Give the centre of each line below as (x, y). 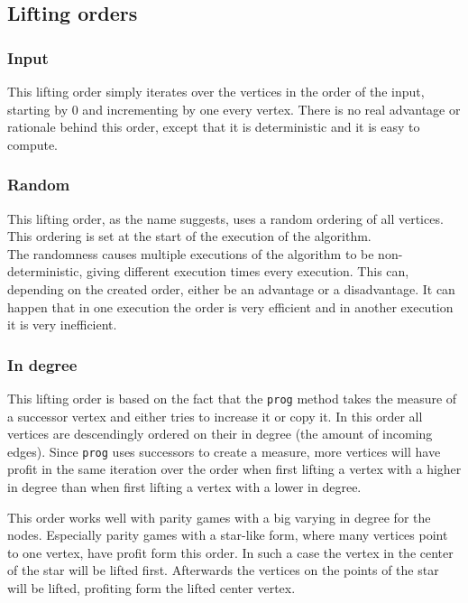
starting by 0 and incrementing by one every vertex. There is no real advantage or (234, 109)
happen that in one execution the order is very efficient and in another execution (230, 306)
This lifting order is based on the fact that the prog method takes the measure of (232, 398)
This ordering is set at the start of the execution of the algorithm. (189, 236)
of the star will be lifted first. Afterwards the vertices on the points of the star (223, 570)
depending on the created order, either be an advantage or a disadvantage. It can (231, 288)
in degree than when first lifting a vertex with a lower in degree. (184, 487)
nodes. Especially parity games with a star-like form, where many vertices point (228, 535)
